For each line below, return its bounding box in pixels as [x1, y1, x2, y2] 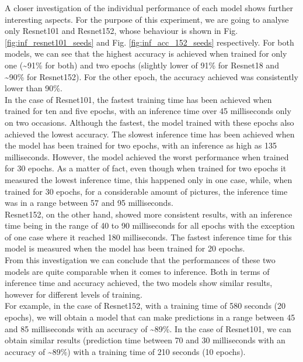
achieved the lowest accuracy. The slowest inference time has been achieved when [5, 127, 295, 140]
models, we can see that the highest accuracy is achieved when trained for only [5, 47, 287, 60]
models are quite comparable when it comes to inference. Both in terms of [5, 265, 270, 277]
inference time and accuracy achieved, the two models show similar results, [5, 277, 273, 289]
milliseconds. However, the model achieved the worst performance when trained [5, 150, 289, 163]
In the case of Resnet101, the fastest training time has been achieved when [5, 93, 272, 105]
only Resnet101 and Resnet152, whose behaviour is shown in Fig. [5, 25, 238, 37]
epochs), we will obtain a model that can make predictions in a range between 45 [5, 311, 295, 323]
